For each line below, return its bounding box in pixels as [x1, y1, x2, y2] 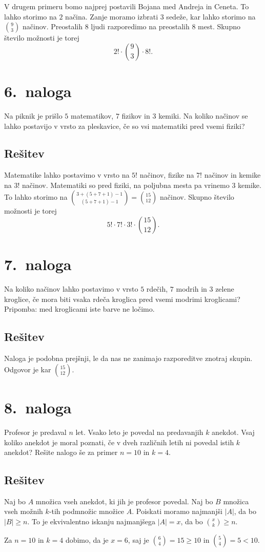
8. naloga [4, 396, 72, 417]
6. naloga [4, 80, 72, 101]
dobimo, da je [65, 535, 109, 545]
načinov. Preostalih [23, 21, 83, 32]
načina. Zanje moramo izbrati [65, 11, 158, 22]
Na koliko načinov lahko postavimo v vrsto [4, 283, 138, 294]
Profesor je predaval [4, 426, 67, 437]
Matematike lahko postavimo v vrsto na [4, 169, 130, 180]
